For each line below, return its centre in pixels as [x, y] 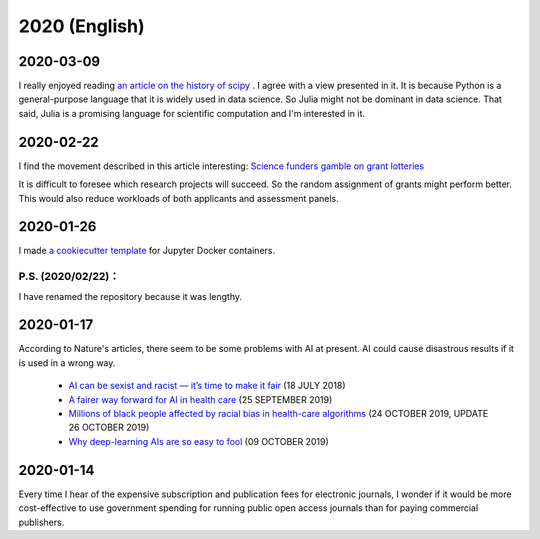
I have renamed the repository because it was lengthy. [130, 296]
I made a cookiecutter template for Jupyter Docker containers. [146, 251]
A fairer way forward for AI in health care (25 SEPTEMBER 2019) [200, 399]
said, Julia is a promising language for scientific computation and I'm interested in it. [191, 113]
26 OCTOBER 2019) [109, 427]
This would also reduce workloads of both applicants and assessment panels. [178, 198]
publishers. [41, 522]
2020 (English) [81, 26]
